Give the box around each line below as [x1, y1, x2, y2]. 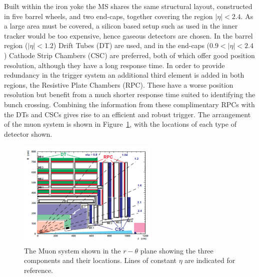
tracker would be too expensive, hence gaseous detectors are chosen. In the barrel [4, 30, 253, 41]
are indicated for [184, 255, 235, 265]
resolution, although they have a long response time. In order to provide [4, 60, 225, 70]
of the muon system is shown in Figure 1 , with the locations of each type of [4, 119, 236, 129]
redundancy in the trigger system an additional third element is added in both [4, 70, 244, 80]
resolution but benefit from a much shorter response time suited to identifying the [4, 89, 255, 100]
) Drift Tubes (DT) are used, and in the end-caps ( [53, 40, 210, 51]
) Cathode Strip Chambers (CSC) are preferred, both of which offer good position [4, 50, 255, 60]
